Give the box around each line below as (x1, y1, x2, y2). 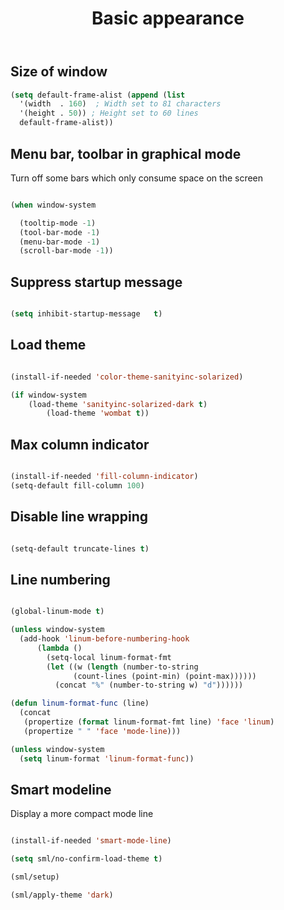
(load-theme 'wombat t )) (46, 408, 150, 419)
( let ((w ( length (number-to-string (46, 662, 199, 672)
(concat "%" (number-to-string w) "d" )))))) (54, 680, 244, 691)
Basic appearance (91, 7, 245, 30)
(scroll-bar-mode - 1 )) (19, 246, 114, 256)
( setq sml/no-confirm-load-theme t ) (10, 854, 163, 864)
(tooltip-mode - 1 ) (19, 218, 97, 228)
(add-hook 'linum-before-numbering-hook (19, 634, 190, 644)
